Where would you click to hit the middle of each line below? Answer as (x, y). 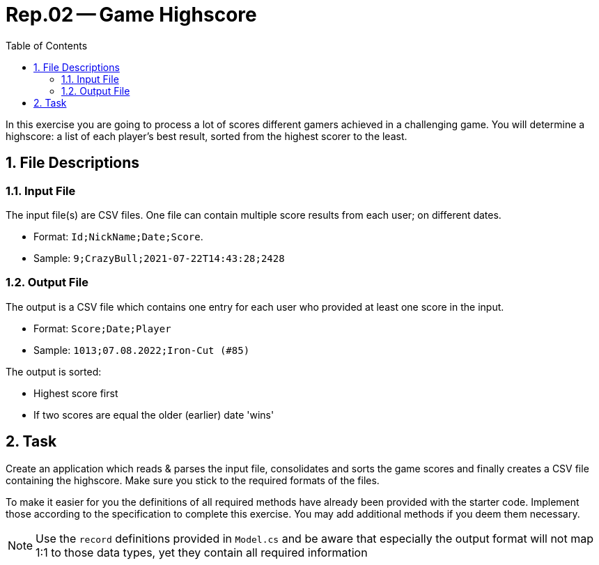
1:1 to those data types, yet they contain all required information (202, 552)
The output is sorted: (54, 371)
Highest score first (76, 393)
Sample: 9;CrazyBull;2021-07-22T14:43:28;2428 (159, 258)
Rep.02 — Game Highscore (131, 15)
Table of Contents (47, 45)
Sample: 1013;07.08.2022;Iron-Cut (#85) (142, 350)
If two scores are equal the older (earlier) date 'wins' (154, 415)
